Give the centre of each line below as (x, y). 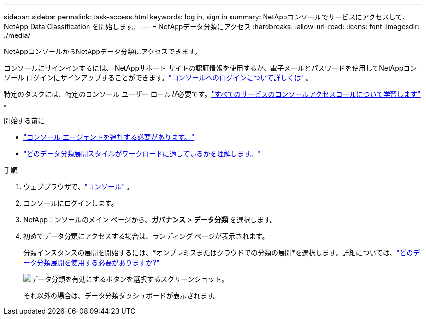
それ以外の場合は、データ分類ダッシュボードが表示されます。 (122, 295)
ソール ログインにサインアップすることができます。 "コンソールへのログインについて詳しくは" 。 (159, 78)
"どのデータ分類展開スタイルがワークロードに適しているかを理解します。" (142, 153)
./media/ (17, 35)
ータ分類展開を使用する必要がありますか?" (91, 262)
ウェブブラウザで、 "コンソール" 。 (79, 186)
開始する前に (24, 120)
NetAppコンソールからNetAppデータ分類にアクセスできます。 (103, 51)
